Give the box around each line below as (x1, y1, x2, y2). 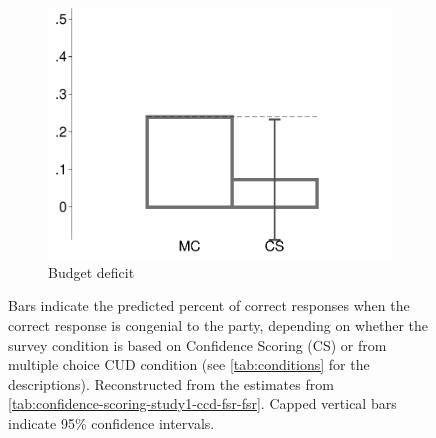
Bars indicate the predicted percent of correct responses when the (8, 295, 410, 316)
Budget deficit (48, 261, 135, 282)
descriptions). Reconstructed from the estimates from (8, 373, 334, 394)
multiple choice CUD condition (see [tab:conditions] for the (8, 354, 370, 375)
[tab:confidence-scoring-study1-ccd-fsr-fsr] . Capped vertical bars (8, 393, 397, 414)
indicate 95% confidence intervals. (8, 412, 215, 433)
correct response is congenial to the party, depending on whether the (8, 314, 429, 335)
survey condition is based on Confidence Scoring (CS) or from (8, 334, 387, 355)
